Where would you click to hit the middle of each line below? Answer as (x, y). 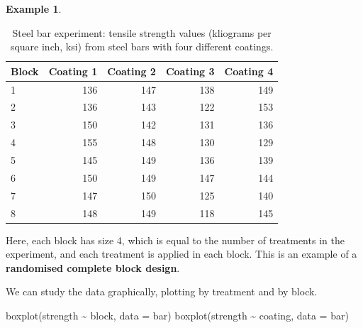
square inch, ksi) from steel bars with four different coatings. (142, 47)
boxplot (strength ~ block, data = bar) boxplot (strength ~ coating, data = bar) (177, 315)
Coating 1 (73, 71)
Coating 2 (132, 71)
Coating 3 (190, 71)
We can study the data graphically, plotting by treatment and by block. (162, 291)
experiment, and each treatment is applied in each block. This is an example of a (181, 254)
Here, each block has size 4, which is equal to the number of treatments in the (175, 240)
